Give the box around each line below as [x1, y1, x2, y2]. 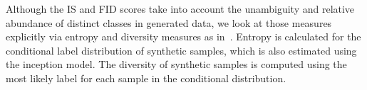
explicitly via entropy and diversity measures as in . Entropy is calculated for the [6, 29, 361, 44]
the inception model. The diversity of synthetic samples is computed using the [6, 57, 347, 72]
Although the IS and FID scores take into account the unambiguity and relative [6, 1, 355, 16]
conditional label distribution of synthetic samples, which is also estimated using [6, 43, 357, 57]
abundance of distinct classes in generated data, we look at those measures [6, 15, 332, 30]
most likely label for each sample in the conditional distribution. [6, 70, 286, 85]
